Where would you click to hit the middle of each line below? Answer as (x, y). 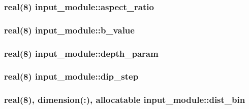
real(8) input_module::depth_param (81, 53)
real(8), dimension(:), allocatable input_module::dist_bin (125, 100)
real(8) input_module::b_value (69, 30)
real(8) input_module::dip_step (71, 76)
